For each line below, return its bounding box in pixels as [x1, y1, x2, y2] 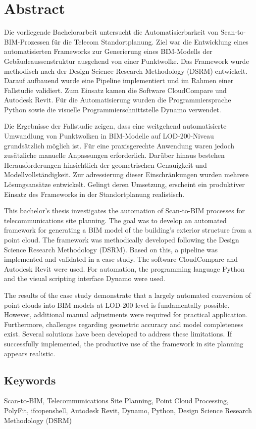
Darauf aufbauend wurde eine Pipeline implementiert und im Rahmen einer [4, 75, 234, 86]
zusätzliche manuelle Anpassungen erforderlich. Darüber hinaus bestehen [4, 150, 225, 160]
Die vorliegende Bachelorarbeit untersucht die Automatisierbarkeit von [4, 27, 218, 37]
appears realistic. [4, 348, 55, 358]
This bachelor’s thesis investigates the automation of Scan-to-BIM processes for [4, 205, 245, 216]
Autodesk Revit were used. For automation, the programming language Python [4, 263, 245, 274]
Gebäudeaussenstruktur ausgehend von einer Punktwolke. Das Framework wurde [4, 55, 249, 66]
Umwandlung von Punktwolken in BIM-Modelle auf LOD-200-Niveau [4, 131, 214, 141]
